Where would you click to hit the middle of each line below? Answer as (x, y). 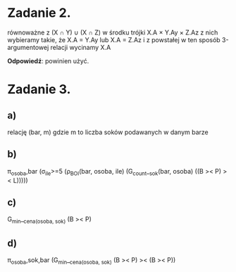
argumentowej (28, 47)
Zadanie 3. (39, 90)
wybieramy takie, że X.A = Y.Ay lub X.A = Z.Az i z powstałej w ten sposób (114, 39)
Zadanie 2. (39, 13)
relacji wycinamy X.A (81, 47)
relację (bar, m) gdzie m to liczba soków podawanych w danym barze (108, 132)
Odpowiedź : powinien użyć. (48, 60)
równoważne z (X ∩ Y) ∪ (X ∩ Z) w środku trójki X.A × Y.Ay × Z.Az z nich (113, 32)
